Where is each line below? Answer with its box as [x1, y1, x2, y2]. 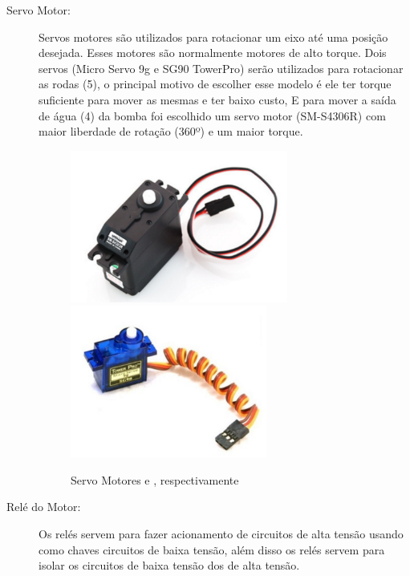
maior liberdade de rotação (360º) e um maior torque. [39, 123, 303, 140]
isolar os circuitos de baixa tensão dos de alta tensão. [39, 557, 300, 574]
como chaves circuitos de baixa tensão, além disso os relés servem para [39, 541, 385, 558]
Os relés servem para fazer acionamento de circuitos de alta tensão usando [39, 525, 404, 542]
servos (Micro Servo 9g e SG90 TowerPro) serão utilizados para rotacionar [39, 59, 404, 76]
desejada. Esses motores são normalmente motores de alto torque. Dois [39, 44, 387, 61]
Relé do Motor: [6, 498, 81, 515]
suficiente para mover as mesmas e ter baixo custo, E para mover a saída [39, 91, 396, 107]
